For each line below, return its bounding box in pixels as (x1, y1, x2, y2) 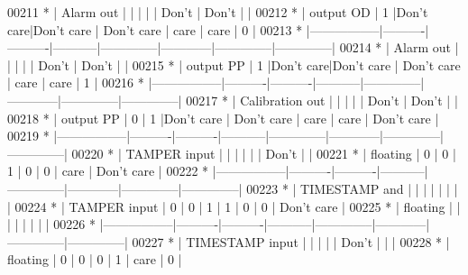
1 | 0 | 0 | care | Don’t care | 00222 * (7, 161, 209, 180)
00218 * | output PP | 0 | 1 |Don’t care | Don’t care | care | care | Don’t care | (7, 108, 439, 127)
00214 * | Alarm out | (339, 38, 459, 57)
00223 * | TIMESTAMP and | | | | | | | (246, 179, 458, 197)
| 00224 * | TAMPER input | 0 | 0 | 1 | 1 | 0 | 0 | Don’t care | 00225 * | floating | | (7, 197, 461, 215)
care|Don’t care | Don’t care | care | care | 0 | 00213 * (7, 20, 303, 39)
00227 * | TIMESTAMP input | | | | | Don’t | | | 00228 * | (132, 232, 450, 251)
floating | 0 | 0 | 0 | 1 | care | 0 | (7, 250, 182, 269)
